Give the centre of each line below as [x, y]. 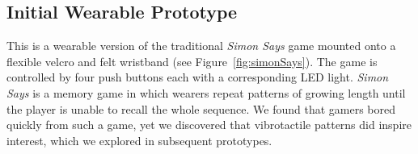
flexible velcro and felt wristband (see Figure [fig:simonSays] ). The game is [192, 61]
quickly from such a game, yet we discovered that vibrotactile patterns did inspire [209, 125]
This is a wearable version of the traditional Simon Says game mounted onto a [201, 46]
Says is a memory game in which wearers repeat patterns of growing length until [206, 92]
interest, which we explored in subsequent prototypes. [139, 140]
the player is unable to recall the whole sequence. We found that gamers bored [201, 108]
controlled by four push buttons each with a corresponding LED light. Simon [198, 77]
